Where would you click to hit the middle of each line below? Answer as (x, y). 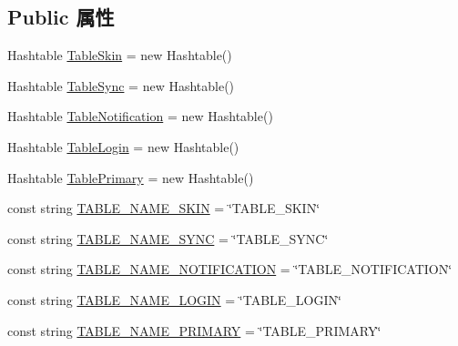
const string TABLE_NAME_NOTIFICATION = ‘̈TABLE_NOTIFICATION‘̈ (230, 269)
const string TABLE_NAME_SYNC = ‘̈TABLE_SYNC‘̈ (168, 238)
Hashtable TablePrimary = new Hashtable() (131, 177)
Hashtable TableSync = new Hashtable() (121, 85)
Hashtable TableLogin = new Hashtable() (123, 146)
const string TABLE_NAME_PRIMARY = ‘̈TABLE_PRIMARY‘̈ (194, 330)
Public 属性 (61, 17)
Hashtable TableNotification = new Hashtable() (140, 116)
